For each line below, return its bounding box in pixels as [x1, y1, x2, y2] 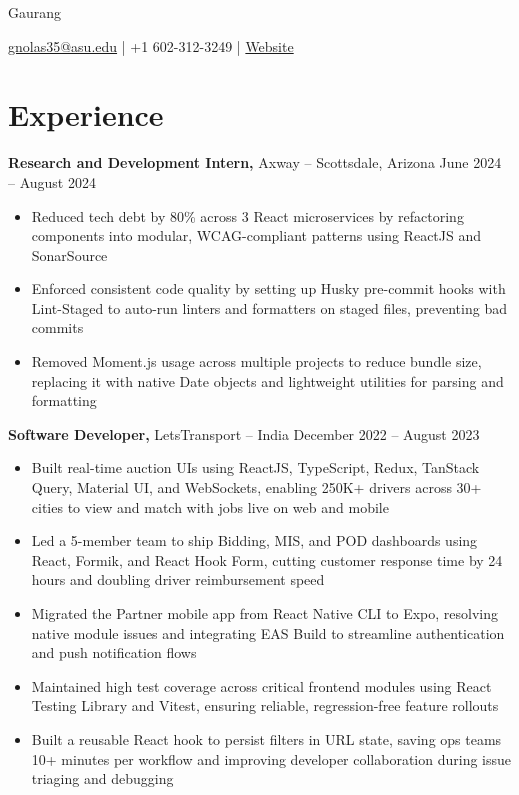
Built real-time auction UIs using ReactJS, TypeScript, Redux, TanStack [31, 457, 480, 478]
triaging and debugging [31, 768, 174, 789]
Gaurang [8, 2, 62, 22]
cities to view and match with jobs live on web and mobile [31, 496, 389, 517]
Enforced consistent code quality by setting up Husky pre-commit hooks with [31, 278, 506, 299]
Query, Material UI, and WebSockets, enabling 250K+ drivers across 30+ [31, 477, 482, 498]
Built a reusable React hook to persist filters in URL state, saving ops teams [31, 728, 502, 749]
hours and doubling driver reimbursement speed [31, 569, 325, 590]
